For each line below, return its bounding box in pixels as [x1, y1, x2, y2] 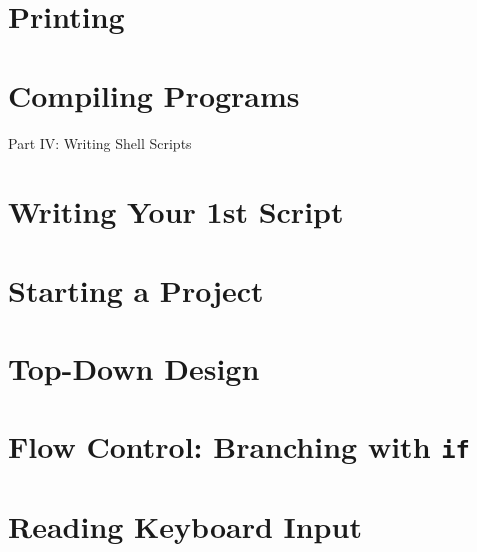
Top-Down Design [8, 348, 260, 389]
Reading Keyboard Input [8, 505, 362, 546]
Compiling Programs [8, 74, 300, 115]
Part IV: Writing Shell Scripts [8, 132, 192, 153]
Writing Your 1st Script [8, 191, 344, 232]
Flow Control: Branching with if [8, 426, 470, 467]
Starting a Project [8, 269, 264, 310]
